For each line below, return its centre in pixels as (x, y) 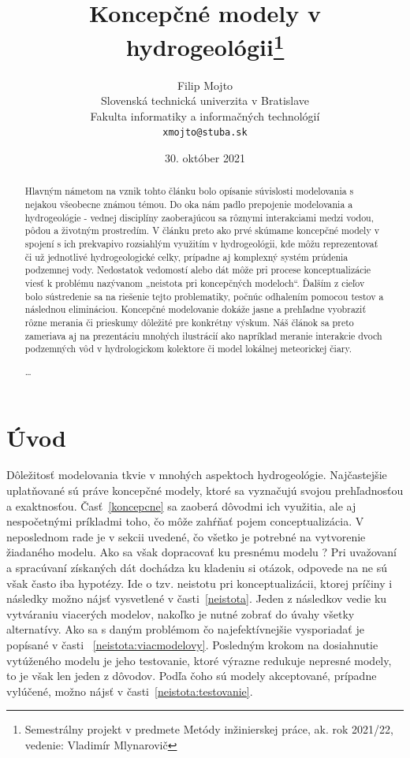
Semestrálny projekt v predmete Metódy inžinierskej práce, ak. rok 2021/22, (209, 729)
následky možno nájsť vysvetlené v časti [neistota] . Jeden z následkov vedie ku (197, 598)
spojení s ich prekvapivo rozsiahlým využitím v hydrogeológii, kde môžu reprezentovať (201, 244)
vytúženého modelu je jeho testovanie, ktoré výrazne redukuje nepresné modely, (199, 660)
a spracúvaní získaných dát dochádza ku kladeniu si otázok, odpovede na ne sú (197, 568)
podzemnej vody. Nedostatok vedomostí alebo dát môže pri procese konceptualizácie (198, 270)
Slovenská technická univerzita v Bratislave (205, 100)
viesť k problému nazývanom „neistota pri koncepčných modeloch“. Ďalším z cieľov (195, 283)
